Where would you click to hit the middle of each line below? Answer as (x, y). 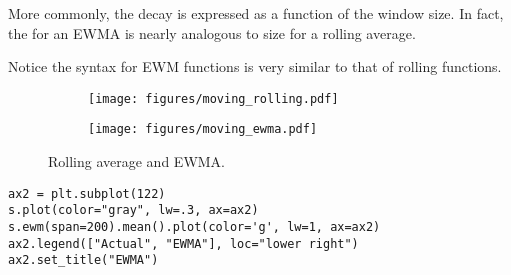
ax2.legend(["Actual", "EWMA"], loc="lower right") (183, 243)
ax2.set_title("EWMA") (83, 260)
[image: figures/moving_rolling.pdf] (213, 98)
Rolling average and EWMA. (137, 161)
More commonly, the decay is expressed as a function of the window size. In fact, (256, 13)
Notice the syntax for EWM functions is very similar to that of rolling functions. (255, 66)
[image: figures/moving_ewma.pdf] (203, 129)
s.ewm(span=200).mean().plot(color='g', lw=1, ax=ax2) (194, 227)
